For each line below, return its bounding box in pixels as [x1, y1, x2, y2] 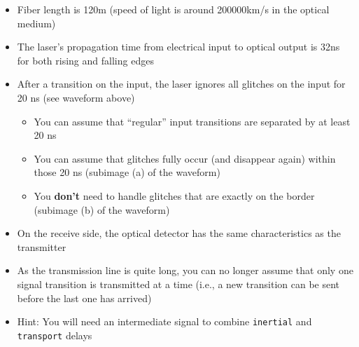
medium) [17, 15, 56, 30]
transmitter [17, 239, 66, 254]
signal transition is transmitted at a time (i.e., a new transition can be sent [17, 276, 340, 291]
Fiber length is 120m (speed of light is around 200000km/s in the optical [17, 2, 330, 16]
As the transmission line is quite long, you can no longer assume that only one [17, 263, 353, 278]
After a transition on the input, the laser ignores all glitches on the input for [17, 76, 346, 91]
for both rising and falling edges [17, 53, 154, 67]
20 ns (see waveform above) [17, 90, 135, 104]
